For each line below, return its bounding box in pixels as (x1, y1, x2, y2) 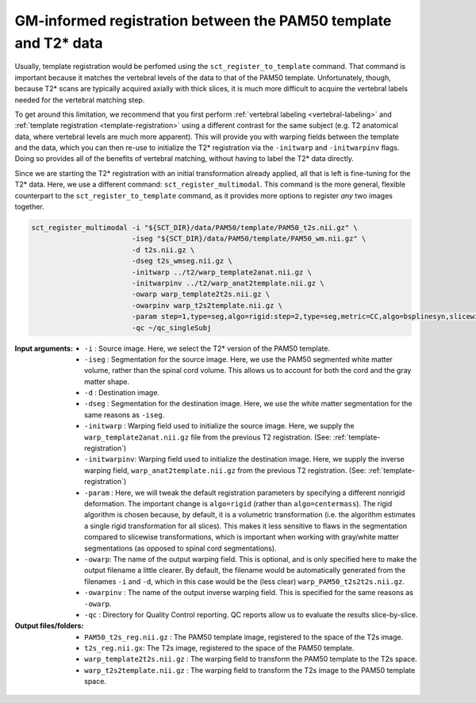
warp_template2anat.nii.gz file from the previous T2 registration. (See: (84, 432, 332, 442)
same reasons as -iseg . (84, 409, 165, 420)
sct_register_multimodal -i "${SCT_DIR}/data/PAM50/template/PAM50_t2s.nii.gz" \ (31, 223, 359, 232)
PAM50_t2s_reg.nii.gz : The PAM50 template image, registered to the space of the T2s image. (84, 632, 404, 642)
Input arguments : (14, 344, 74, 353)
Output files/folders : (14, 621, 84, 631)
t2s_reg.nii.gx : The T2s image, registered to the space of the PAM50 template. (84, 643, 355, 653)
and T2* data (14, 34, 103, 52)
